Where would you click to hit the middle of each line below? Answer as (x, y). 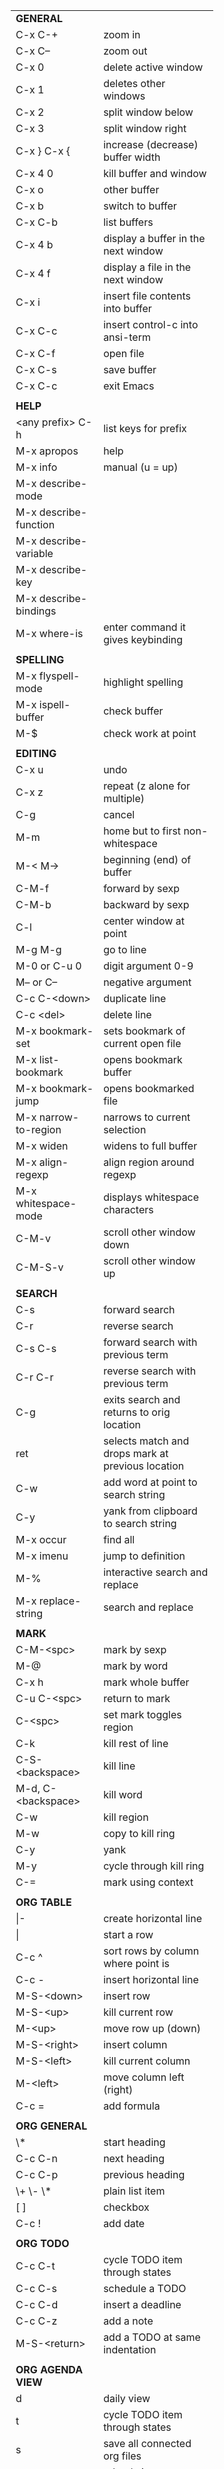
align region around (149, 1162)
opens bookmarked (149, 1088)
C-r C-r (34, 1377)
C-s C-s (36, 1348)
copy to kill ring (139, 1833)
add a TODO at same (152, 2337)
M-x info (36, 467)
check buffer (133, 711)
